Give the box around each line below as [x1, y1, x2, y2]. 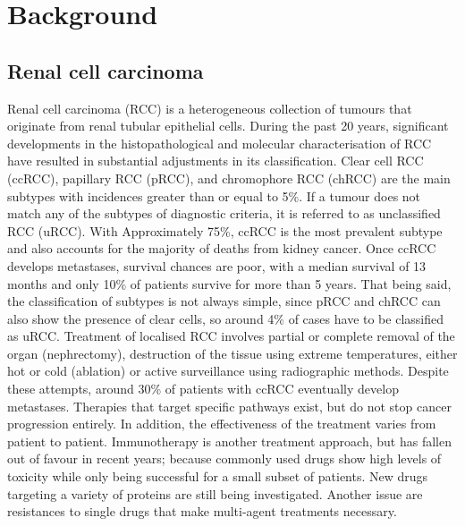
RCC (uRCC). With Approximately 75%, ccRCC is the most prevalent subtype [7, 221, 443, 240]
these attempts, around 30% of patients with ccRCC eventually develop [7, 379, 399, 398]
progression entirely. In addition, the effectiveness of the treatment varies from [7, 414, 436, 433]
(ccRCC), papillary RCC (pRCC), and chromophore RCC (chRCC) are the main [7, 168, 451, 187]
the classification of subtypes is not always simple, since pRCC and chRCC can [7, 292, 441, 310]
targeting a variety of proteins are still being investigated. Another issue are [7, 484, 423, 503]
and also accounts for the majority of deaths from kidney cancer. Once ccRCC [7, 239, 436, 258]
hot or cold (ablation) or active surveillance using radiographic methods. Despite [7, 361, 449, 380]
